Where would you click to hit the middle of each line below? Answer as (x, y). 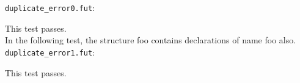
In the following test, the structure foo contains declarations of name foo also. (151, 40)
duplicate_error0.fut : (50, 7)
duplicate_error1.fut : (50, 52)
